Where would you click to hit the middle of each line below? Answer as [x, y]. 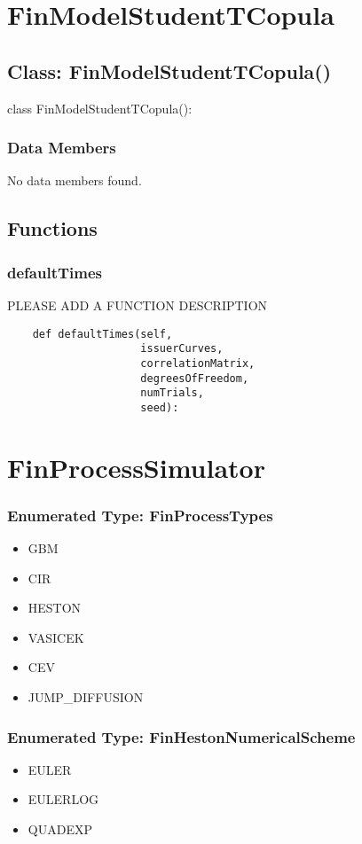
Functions [52, 228]
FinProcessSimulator [136, 467]
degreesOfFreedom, [195, 378]
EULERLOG [63, 799]
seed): [160, 407]
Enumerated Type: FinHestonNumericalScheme [181, 736]
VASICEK [56, 637]
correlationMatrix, [198, 363]
